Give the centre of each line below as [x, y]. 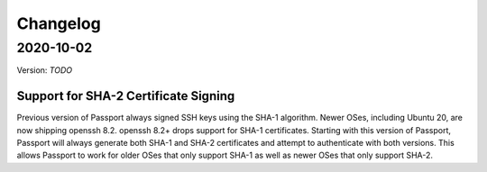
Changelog [59, 23]
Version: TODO [44, 70]
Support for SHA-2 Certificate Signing [126, 96]
